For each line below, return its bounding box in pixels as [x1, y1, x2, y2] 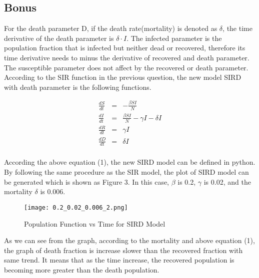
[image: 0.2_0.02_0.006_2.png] [24, 204, 128, 211]
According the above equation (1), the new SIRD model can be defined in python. [4, 157, 255, 167]
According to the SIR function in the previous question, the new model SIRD [4, 72, 241, 82]
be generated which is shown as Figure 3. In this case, [4, 176, 169, 187]
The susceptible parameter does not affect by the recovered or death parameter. [4, 62, 248, 72]
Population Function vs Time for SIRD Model [24, 218, 165, 229]
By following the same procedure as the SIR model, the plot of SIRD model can [4, 167, 249, 177]
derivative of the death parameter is [4, 32, 114, 43]
